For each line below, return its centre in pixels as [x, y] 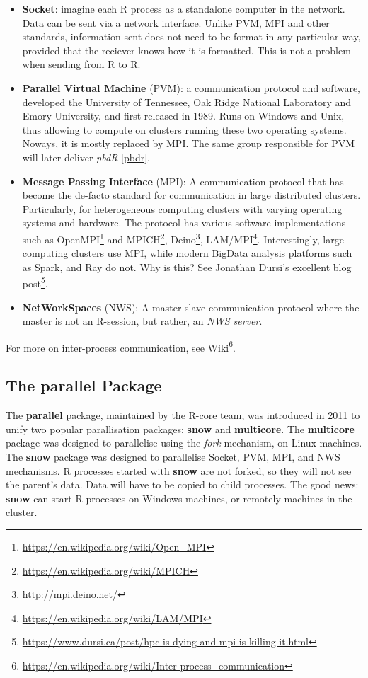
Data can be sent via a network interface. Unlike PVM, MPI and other [176, 22]
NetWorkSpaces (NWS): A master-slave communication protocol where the [191, 307]
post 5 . [35, 282]
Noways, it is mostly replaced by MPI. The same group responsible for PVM [189, 143]
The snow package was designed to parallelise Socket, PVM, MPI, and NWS [173, 457]
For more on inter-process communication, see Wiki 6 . [121, 346]
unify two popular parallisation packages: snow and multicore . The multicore [180, 429]
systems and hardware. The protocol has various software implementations [184, 223]
